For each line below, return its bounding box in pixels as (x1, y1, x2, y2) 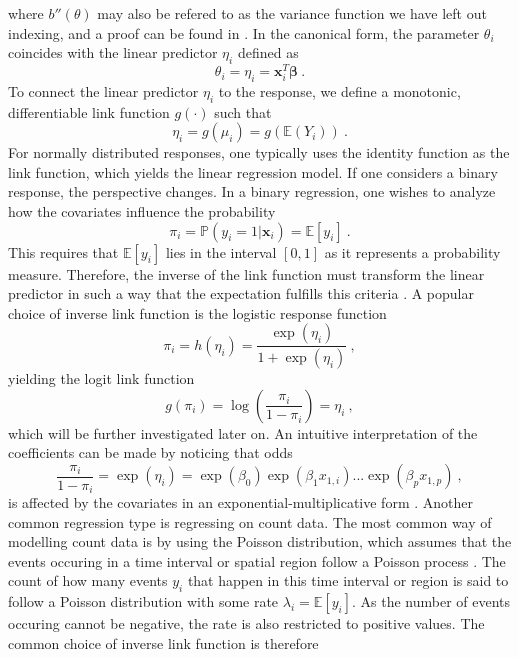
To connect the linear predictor (8, 80, 199, 101)
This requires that (8, 241, 119, 262)
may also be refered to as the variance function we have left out (97, 3, 487, 23)
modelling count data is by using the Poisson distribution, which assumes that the (8, 531, 512, 552)
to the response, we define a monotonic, (218, 80, 461, 101)
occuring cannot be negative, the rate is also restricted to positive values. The (8, 613, 485, 634)
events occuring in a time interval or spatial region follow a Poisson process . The (8, 550, 506, 571)
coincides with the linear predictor (8, 42, 218, 63)
